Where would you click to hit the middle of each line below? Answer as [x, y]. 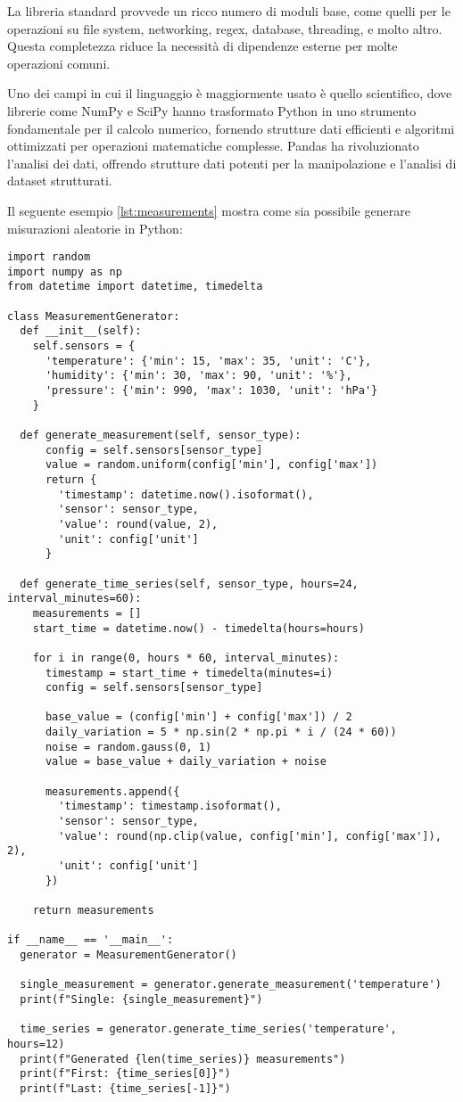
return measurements [93, 910]
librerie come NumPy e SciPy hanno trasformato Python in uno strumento [212, 110]
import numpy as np [65, 271]
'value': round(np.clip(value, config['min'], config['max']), [250, 836]
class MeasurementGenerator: [94, 316]
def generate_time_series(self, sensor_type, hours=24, [189, 584]
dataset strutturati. [60, 181]
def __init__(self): [81, 331]
